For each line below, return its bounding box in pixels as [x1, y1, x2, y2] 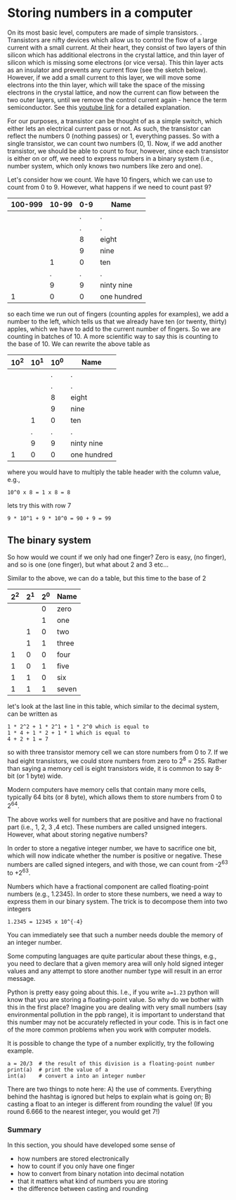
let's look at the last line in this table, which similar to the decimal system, [7, 703, 219, 711]
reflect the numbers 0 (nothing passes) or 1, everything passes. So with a [7, 132, 220, 140]
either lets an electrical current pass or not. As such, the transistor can [7, 124, 211, 132]
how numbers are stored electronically [17, 1154, 129, 1163]
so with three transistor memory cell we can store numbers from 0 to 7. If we [7, 748, 228, 757]
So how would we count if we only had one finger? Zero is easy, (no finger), [7, 553, 227, 562]
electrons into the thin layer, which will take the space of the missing [7, 80, 205, 89]
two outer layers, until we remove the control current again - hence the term [7, 95, 227, 104]
